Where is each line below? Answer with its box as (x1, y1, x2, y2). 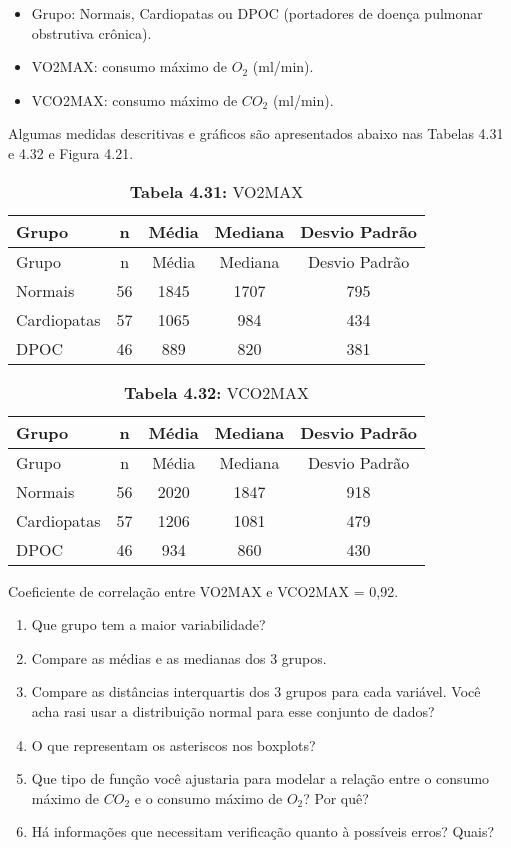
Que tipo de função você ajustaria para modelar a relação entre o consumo (31, 768, 490, 789)
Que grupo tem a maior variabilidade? (31, 614, 266, 635)
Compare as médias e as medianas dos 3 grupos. (31, 647, 327, 668)
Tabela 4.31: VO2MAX (129, 179, 304, 203)
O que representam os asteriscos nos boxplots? (31, 734, 316, 755)
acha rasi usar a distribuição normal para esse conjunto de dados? (31, 700, 435, 721)
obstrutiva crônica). (31, 22, 152, 43)
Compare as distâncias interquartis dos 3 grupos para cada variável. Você (31, 681, 481, 702)
